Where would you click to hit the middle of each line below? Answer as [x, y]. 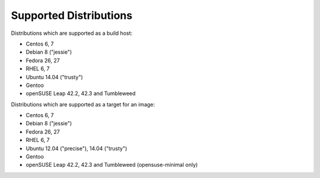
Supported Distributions [72, 15]
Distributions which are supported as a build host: [72, 33]
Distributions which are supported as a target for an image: [83, 104]
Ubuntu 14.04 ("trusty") [54, 77]
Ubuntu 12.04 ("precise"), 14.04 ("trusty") [76, 148]
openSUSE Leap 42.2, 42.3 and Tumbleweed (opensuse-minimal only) [112, 165]
